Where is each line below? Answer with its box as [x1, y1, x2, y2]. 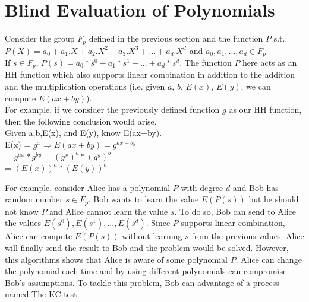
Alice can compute [5, 230, 72, 242]
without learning [122, 230, 182, 242]
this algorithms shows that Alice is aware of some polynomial [5, 253, 228, 265]
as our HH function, [229, 103, 302, 116]
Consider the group [5, 32, 75, 44]
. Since [146, 217, 171, 229]
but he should [248, 193, 299, 205]
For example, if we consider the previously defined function [5, 103, 220, 116]
